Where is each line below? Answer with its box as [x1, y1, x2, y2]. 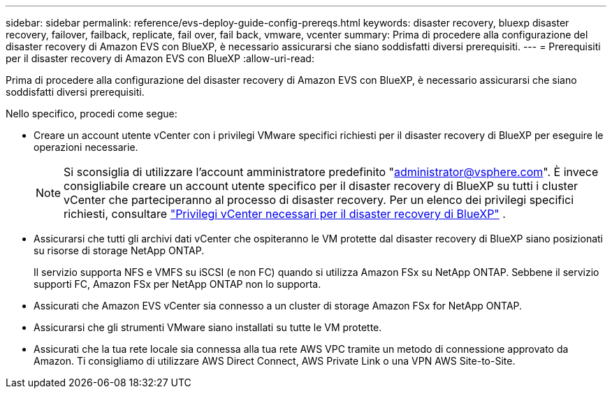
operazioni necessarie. [34, 141, 138, 153]
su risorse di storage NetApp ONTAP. [34, 245, 205, 256]
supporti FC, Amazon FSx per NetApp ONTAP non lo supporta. [34, 278, 321, 290]
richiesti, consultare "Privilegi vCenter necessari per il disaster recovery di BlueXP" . [64, 207, 506, 221]
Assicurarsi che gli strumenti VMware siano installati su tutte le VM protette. [34, 321, 382, 333]
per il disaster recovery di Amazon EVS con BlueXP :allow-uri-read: [6, 52, 314, 64]
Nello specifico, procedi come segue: [6, 108, 177, 119]
